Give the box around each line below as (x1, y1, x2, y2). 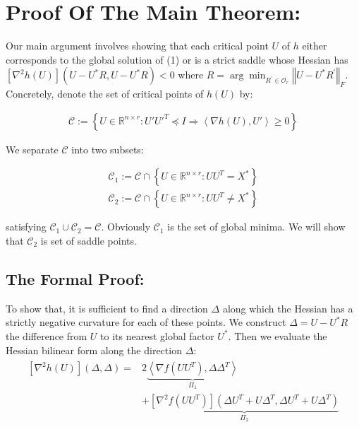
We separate (6, 141, 59, 156)
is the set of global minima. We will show (167, 219, 346, 234)
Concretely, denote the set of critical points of (6, 86, 204, 101)
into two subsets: (71, 141, 144, 156)
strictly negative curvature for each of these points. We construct (6, 315, 286, 329)
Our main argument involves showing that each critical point (6, 38, 269, 53)
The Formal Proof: (6, 267, 145, 289)
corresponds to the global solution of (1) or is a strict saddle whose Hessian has (6, 52, 348, 66)
